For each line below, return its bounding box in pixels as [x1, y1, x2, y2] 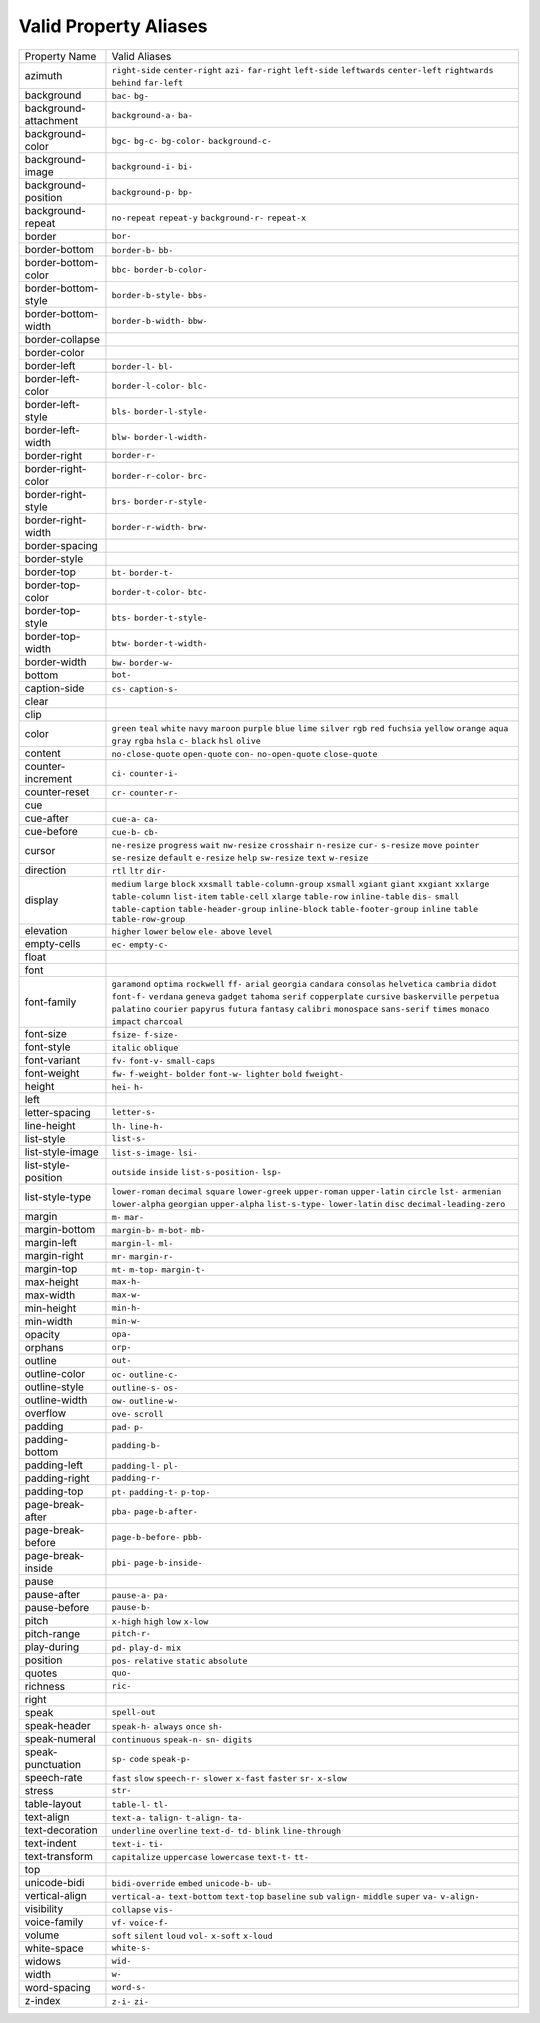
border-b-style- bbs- [111, 290, 208, 300]
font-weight [24, 1066, 80, 1080]
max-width [24, 1288, 76, 1302]
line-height [24, 1118, 76, 1132]
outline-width [24, 1393, 88, 1407]
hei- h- [111, 1081, 145, 1092]
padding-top [24, 1484, 84, 1498]
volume [24, 1928, 60, 1942]
